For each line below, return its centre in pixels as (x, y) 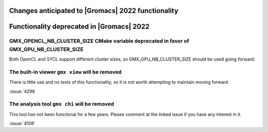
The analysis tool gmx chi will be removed (62, 104)
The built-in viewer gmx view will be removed (65, 72)
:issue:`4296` (23, 91)
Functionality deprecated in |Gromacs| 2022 (79, 27)
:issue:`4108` (22, 124)
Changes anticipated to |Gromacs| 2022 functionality (94, 11)
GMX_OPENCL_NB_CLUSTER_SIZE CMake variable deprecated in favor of (99, 41)
